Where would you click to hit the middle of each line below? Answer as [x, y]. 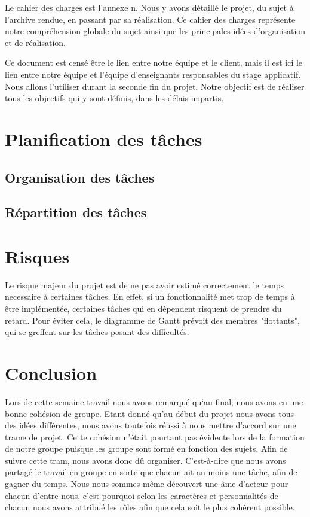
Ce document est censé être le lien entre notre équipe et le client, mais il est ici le [154, 63]
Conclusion [51, 372]
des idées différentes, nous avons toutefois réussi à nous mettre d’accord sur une [151, 425]
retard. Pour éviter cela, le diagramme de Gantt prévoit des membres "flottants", [152, 320]
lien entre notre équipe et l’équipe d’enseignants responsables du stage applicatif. [153, 74]
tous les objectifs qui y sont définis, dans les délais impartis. [114, 98]
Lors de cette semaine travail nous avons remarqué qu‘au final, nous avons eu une [154, 401]
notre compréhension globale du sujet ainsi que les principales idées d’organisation [155, 31]
